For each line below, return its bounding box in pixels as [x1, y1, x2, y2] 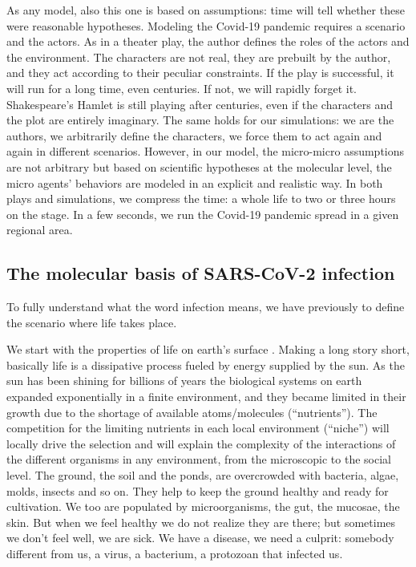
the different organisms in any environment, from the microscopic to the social [6, 451, 391, 468]
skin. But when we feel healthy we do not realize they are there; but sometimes [6, 513, 396, 530]
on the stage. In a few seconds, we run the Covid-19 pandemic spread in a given [6, 205, 399, 222]
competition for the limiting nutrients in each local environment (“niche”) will [6, 419, 390, 436]
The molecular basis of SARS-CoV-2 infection [6, 261, 395, 286]
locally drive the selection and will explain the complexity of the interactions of [6, 435, 396, 452]
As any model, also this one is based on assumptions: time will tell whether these [6, 2, 405, 18]
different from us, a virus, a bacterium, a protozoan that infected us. [6, 545, 343, 562]
